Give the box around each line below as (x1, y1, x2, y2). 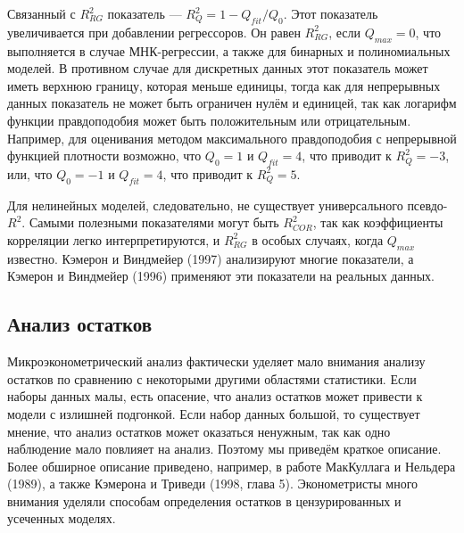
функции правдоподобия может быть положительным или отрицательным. (7, 111, 411, 129)
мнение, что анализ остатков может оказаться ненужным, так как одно (7, 422, 391, 440)
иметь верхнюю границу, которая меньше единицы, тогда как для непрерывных (7, 76, 441, 94)
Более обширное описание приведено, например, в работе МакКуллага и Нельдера (7, 456, 456, 475)
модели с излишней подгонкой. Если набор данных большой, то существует (7, 404, 420, 422)
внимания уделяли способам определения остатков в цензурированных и (7, 491, 402, 510)
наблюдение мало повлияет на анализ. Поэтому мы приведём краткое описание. (7, 439, 442, 458)
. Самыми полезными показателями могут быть (21, 213, 279, 232)
